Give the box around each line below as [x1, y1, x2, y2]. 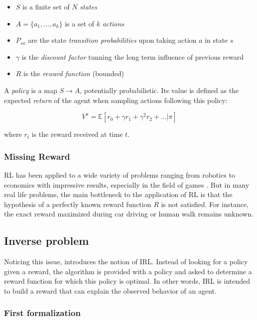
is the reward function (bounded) [23, 68, 124, 79]
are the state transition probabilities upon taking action [28, 35, 197, 45]
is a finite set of [22, 1, 70, 11]
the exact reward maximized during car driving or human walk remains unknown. [4, 209, 254, 219]
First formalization [4, 307, 81, 319]
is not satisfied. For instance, [161, 199, 249, 209]
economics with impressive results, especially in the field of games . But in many [4, 179, 250, 190]
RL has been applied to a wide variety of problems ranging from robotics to [4, 169, 235, 180]
